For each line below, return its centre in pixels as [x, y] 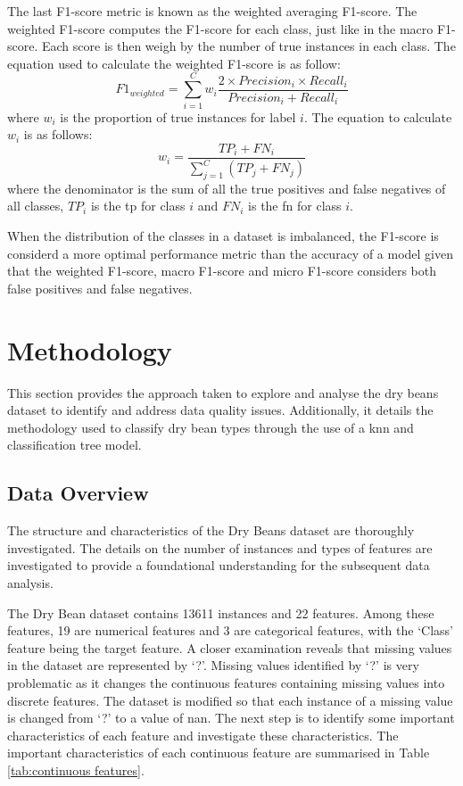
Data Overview [78, 493]
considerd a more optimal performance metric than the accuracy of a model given [231, 253]
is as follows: [58, 134]
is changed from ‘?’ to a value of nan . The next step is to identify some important [231, 718]
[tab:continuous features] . [76, 769]
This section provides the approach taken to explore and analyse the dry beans [223, 392]
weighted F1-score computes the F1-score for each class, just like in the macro [220, 28]
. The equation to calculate [378, 116]
